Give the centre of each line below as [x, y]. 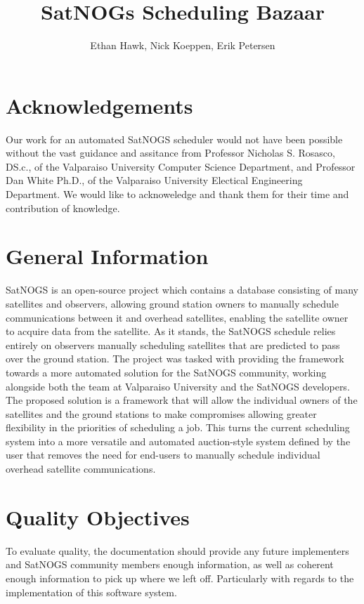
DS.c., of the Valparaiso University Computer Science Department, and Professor [181, 166]
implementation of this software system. [91, 592]
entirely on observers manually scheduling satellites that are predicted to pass [173, 344]
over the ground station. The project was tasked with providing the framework [175, 359]
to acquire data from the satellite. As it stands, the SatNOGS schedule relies [171, 331]
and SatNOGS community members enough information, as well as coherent [170, 564]
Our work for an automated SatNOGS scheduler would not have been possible [174, 139]
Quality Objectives [98, 517]
